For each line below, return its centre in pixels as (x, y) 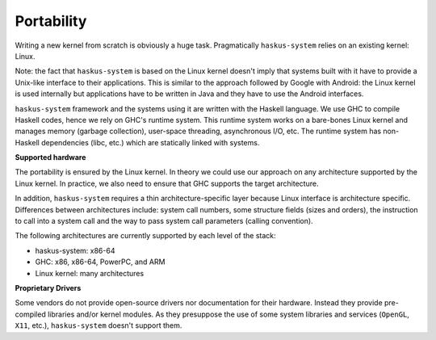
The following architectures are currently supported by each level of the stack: (145, 236)
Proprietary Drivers (48, 288)
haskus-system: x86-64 (75, 250)
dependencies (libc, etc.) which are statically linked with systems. (150, 142)
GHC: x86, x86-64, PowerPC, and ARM (100, 262)
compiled (30, 314)
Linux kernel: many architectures (90, 273)
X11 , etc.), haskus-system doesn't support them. (99, 325)
